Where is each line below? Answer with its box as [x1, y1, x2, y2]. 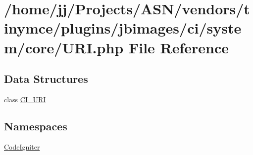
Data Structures [4, 71, 88, 86]
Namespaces [4, 118, 67, 133]
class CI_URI [4, 94, 46, 104]
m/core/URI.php [4, 37, 124, 57]
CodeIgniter [4, 141, 40, 152]
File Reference [128, 37, 229, 57]
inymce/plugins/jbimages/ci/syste [4, 18, 242, 38]
